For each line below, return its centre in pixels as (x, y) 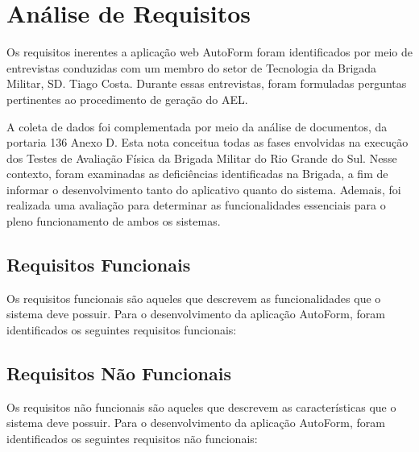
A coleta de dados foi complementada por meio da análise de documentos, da (197, 126)
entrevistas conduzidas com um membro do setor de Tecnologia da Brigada (192, 67)
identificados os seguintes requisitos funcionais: (122, 330)
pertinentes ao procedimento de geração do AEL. (127, 99)
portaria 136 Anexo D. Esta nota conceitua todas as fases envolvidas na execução (207, 142)
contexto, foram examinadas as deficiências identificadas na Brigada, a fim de (197, 174)
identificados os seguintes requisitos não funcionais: (132, 439)
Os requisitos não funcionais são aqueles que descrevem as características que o (201, 406)
